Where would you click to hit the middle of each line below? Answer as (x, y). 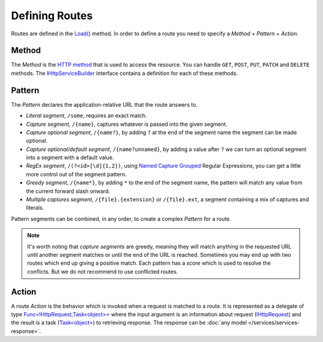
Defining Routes (52, 16)
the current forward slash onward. (68, 191)
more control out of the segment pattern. (76, 174)
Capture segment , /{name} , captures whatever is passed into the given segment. (127, 124)
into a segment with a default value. (70, 158)
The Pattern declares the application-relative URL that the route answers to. (104, 104)
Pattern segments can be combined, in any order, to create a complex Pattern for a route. (121, 219)
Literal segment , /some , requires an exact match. (86, 116)
